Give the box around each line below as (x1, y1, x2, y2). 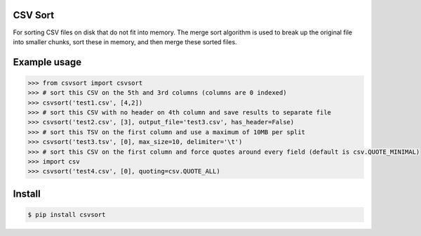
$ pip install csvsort (27, 211, 106, 219)
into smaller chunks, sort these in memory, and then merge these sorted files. (13, 37, 238, 46)
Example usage (13, 56, 82, 68)
